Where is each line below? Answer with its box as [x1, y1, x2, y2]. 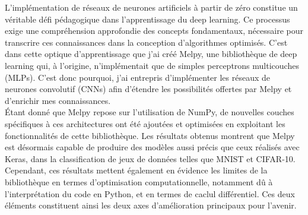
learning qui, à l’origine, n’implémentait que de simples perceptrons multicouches [5, 59, 299, 71]
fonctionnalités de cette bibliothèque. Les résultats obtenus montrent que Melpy [5, 129, 295, 141]
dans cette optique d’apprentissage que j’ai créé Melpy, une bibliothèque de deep [5, 48, 297, 60]
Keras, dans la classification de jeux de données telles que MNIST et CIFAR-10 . [5, 152, 296, 165]
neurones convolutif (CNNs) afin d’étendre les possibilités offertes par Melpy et [5, 83, 292, 95]
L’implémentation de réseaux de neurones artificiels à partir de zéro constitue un [5, 1, 298, 13]
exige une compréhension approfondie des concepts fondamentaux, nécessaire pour [5, 24, 303, 37]
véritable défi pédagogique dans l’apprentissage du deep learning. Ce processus [5, 12, 290, 25]
